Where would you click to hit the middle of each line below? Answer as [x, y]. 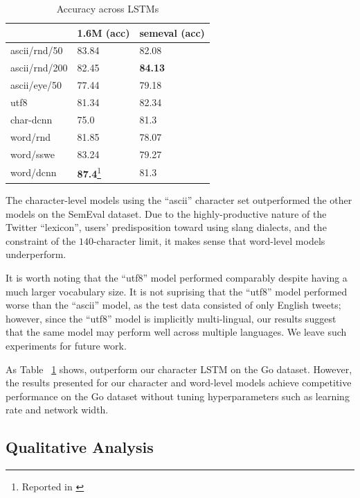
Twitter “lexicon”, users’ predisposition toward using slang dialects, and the [166, 227]
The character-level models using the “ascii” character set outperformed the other [179, 200]
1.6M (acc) [103, 32]
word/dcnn [34, 172]
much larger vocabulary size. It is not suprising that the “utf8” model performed [177, 291]
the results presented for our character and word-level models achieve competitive [179, 383]
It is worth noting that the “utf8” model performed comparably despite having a [177, 278]
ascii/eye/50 [36, 85]
